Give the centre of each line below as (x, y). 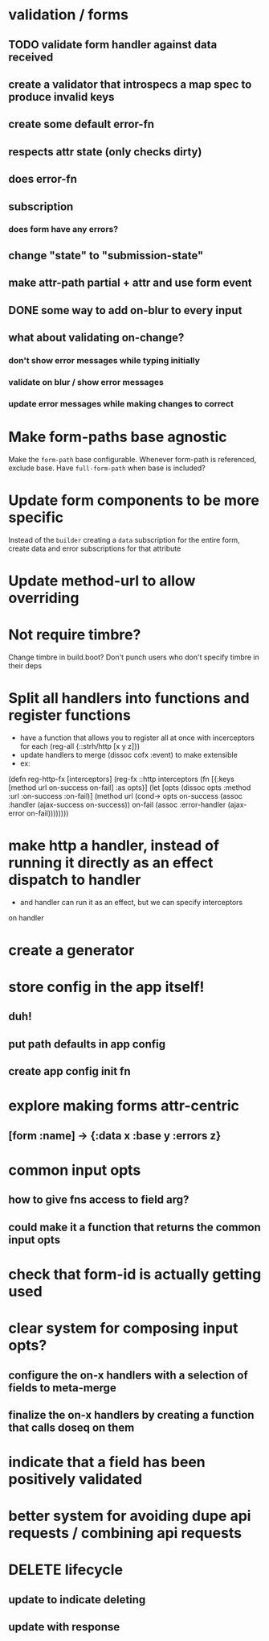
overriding (44, 598)
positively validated (75, 1480)
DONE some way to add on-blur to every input (125, 310)
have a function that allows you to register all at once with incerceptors (137, 738)
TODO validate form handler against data (113, 45)
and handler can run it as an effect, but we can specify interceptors (131, 902)
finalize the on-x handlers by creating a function (131, 1415)
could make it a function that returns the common (134, 1227)
